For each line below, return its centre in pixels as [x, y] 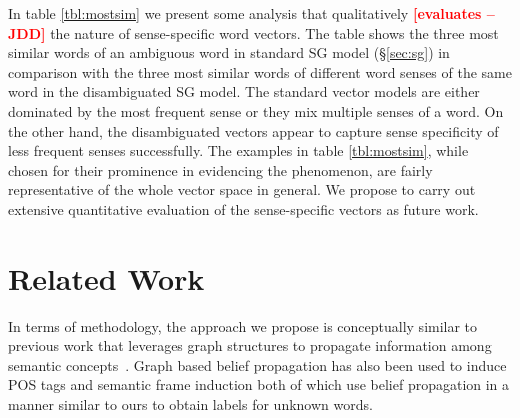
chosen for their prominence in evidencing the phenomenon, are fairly [220, 169]
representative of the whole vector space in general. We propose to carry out [242, 189]
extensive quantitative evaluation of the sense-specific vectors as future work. [243, 208]
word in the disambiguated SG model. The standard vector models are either [244, 91]
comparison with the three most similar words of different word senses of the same [260, 71]
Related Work [106, 277]
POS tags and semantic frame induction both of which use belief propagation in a [259, 384]
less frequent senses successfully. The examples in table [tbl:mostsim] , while [238, 150]
